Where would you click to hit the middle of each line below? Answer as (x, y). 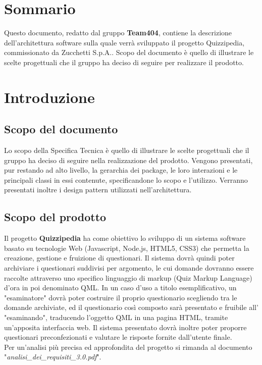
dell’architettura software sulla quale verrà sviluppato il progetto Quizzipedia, (124, 42)
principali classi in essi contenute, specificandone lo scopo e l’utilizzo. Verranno (126, 179)
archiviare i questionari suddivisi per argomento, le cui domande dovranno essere (129, 268)
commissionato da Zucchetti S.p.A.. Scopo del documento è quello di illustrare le (129, 52)
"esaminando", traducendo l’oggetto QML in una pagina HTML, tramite (116, 317)
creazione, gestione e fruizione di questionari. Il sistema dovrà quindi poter (119, 258)
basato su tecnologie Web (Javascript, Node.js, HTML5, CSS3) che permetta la (127, 248)
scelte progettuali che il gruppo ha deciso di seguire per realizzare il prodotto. (124, 62)
